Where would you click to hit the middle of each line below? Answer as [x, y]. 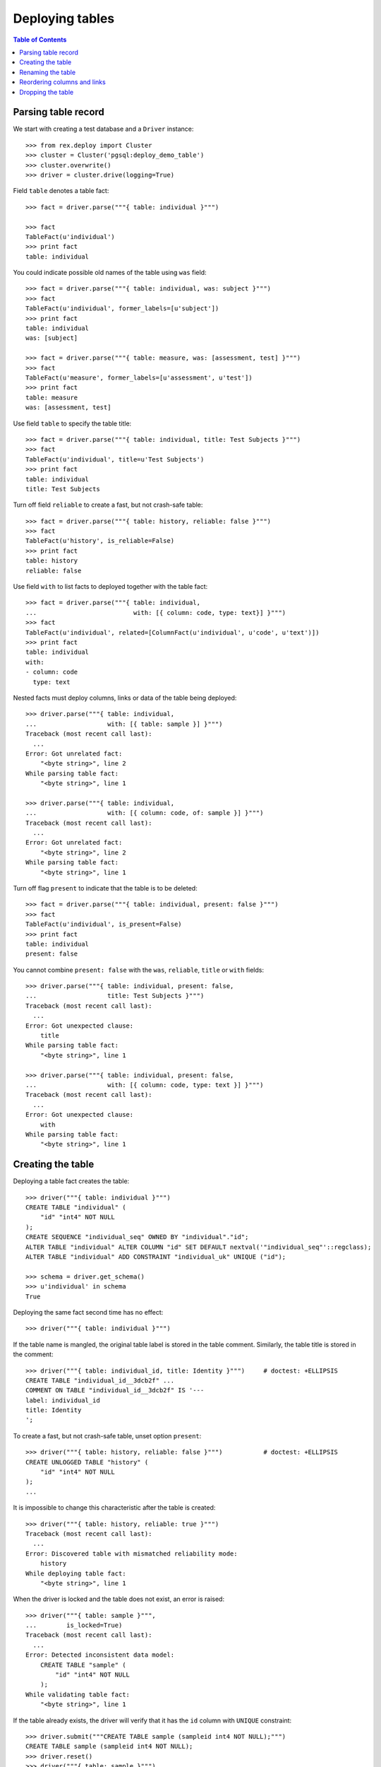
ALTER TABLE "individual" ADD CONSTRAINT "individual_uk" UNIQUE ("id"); [156, 1257]
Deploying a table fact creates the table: [71, 1181]
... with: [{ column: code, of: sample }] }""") [145, 813]
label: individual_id [63, 1400]
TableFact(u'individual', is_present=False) [104, 924]
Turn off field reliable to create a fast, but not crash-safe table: [108, 505]
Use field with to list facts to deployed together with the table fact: [110, 587]
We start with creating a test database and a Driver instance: [103, 129]
